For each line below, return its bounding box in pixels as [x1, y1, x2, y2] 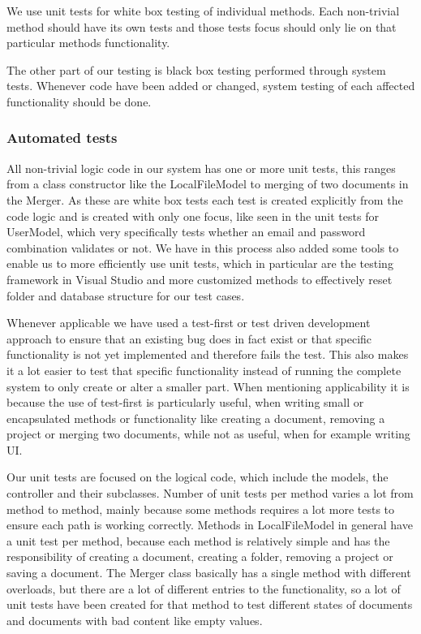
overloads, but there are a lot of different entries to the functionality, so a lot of [6, 580, 401, 597]
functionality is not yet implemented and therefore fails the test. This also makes [6, 346, 409, 363]
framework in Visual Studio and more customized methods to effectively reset [6, 270, 393, 287]
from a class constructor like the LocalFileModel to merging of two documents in [6, 175, 409, 192]
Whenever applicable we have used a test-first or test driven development [6, 314, 371, 331]
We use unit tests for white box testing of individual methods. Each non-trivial [6, 2, 400, 19]
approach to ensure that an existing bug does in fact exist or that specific [6, 330, 372, 347]
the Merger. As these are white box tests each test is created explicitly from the [6, 191, 403, 208]
